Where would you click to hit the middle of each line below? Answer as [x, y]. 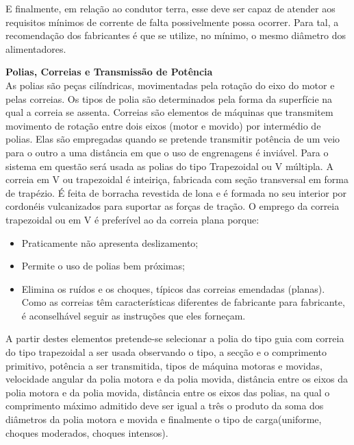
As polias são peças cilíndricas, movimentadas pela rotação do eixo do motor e [170, 85]
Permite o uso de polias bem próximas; [103, 266]
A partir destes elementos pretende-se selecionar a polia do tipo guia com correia [175, 338]
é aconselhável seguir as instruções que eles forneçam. [134, 315]
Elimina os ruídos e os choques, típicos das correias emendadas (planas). [173, 288]
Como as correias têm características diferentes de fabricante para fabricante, [183, 302]
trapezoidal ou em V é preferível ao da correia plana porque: [132, 219]
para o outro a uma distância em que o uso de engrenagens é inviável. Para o [167, 152]
